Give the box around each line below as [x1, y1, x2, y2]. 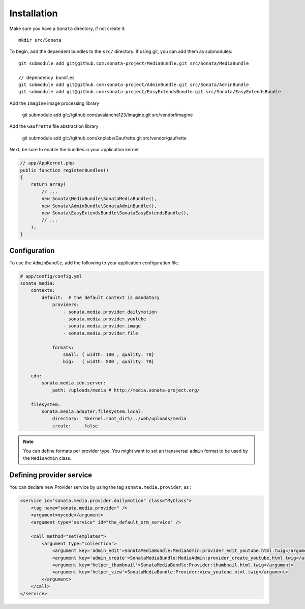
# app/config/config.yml [20, 273, 82, 279]
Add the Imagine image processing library [9, 100, 99, 106]
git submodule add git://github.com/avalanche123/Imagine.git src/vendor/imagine [22, 112, 193, 118]
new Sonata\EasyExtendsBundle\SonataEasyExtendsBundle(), [41, 210, 189, 216]
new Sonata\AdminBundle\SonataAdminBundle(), [41, 203, 157, 209]
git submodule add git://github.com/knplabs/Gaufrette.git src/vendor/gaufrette [22, 135, 187, 141]
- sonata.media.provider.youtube [63, 316, 146, 322]
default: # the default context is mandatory [41, 294, 160, 300]
